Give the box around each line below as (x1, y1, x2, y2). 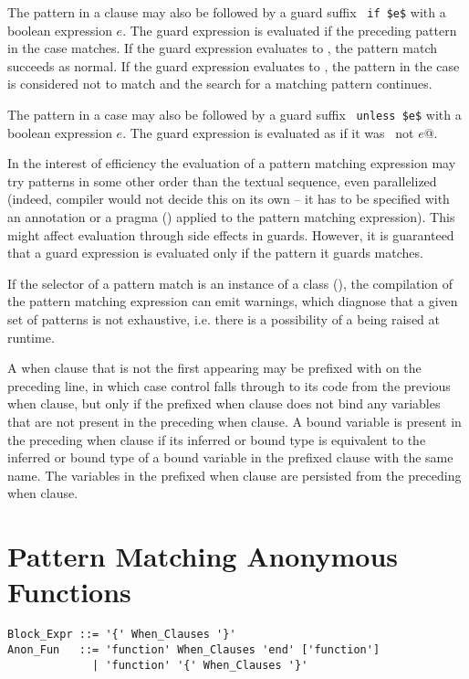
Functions (7, 573, 131, 610)
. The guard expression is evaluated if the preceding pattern (122, 20, 457, 39)
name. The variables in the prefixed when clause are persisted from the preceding (7, 465, 462, 484)
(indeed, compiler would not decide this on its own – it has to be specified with (7, 189, 450, 208)
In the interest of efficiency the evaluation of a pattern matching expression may (7, 154, 456, 173)
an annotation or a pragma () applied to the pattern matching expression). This (7, 207, 455, 227)
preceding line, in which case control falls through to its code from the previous (7, 376, 451, 395)
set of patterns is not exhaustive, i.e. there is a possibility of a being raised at (7, 310, 440, 329)
